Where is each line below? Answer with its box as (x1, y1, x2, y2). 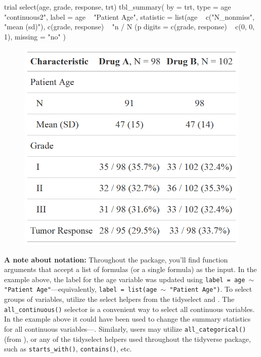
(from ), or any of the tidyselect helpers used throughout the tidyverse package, (4, 333, 251, 344)
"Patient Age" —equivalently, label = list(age (4, 284, 157, 294)
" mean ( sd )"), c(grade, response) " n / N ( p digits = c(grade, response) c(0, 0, (4, 21, 255, 32)
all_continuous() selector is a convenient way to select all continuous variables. (4, 303, 255, 314)
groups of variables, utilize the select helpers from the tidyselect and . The (4, 294, 235, 304)
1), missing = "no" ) (4, 31, 66, 41)
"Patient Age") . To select (169, 284, 252, 294)
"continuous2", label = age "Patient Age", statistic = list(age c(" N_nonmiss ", (4, 11, 254, 22)
